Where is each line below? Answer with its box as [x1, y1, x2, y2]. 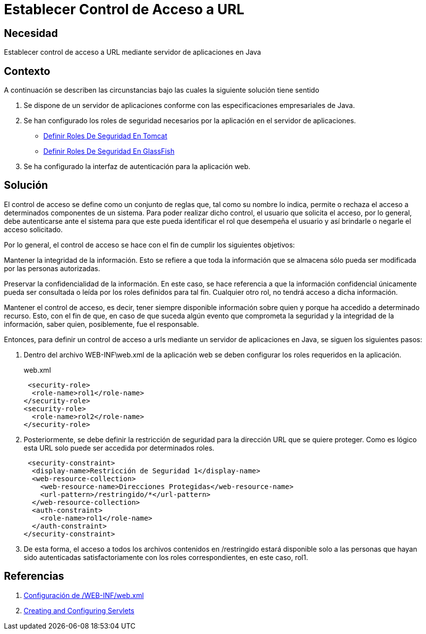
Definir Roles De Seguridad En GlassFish [43, 147, 175, 156]
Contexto [4, 65, 50, 77]
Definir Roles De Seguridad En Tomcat [43, 132, 167, 141]
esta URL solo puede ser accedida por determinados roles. [24, 443, 215, 452]
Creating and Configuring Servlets [24, 606, 134, 615]
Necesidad [4, 27, 58, 39]
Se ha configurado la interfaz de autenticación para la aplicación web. [24, 162, 251, 171]
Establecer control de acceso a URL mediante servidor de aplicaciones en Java [4, 48, 261, 57]
